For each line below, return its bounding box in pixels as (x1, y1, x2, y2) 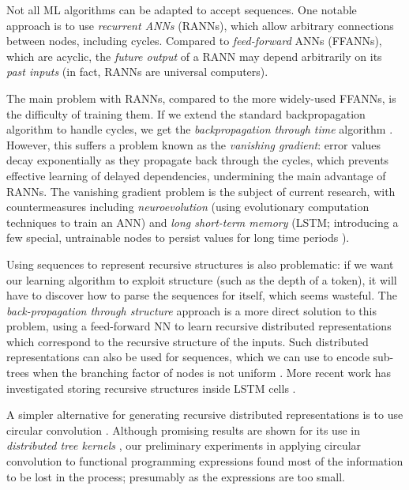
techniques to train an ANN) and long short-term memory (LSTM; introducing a (6, 213, 399, 230)
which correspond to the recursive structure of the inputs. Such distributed (6, 333, 369, 349)
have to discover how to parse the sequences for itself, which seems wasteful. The (6, 287, 397, 303)
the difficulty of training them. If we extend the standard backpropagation (6, 105, 366, 122)
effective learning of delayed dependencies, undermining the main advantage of (6, 167, 386, 183)
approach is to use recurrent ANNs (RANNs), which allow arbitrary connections (6, 17, 394, 33)
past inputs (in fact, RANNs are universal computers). (6, 63, 268, 80)
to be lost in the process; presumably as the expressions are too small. (6, 468, 345, 484)
